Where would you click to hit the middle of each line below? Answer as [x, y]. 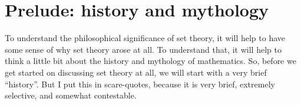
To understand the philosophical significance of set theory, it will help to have [145, 38]
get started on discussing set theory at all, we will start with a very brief [136, 72]
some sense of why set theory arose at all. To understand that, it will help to [143, 49]
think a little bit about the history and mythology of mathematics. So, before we [150, 61]
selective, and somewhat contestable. [71, 95]
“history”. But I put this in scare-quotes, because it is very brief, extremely [140, 84]
